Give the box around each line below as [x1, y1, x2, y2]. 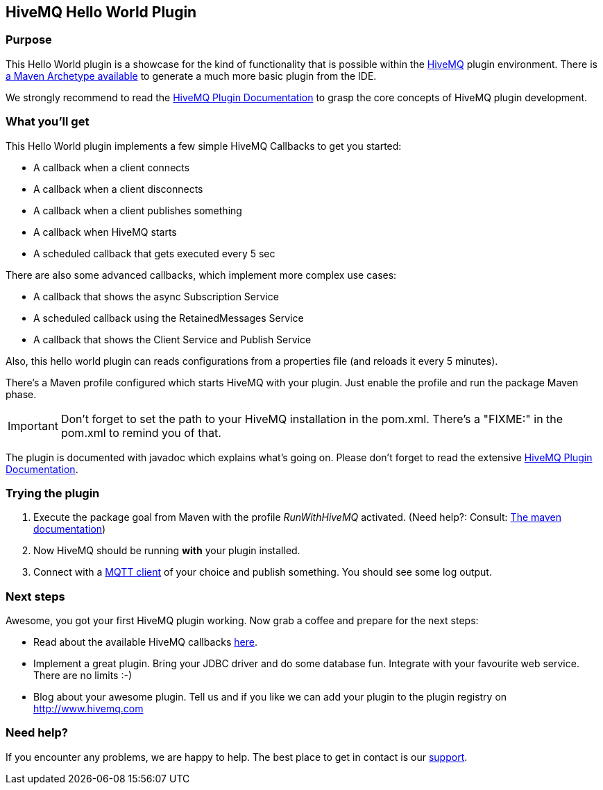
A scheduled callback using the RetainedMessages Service [33, 311, 304, 324]
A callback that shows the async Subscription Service [33, 290, 279, 302]
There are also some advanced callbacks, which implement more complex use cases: [6, 268, 397, 281]
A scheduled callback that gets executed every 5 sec [33, 247, 275, 259]
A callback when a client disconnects [33, 182, 203, 195]
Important [8, 418, 58, 433]
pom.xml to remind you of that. [60, 425, 221, 440]
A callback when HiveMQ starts [33, 225, 177, 238]
